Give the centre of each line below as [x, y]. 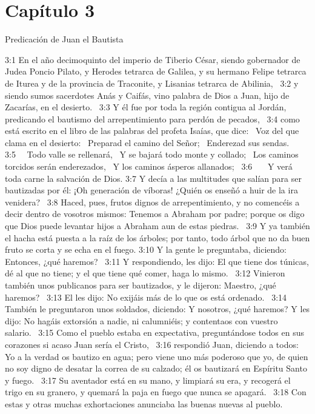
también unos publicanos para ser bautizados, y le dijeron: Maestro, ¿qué [141, 285]
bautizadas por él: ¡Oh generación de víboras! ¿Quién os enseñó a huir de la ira [151, 190]
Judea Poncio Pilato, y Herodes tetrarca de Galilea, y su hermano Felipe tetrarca [156, 71]
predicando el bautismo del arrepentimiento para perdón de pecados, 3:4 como [152, 119]
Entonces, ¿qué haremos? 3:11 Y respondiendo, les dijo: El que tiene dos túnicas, [157, 261]
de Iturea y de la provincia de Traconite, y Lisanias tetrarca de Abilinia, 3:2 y [152, 83]
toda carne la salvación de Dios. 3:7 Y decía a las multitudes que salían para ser [153, 178]
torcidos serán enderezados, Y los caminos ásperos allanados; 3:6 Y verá [149, 166]
